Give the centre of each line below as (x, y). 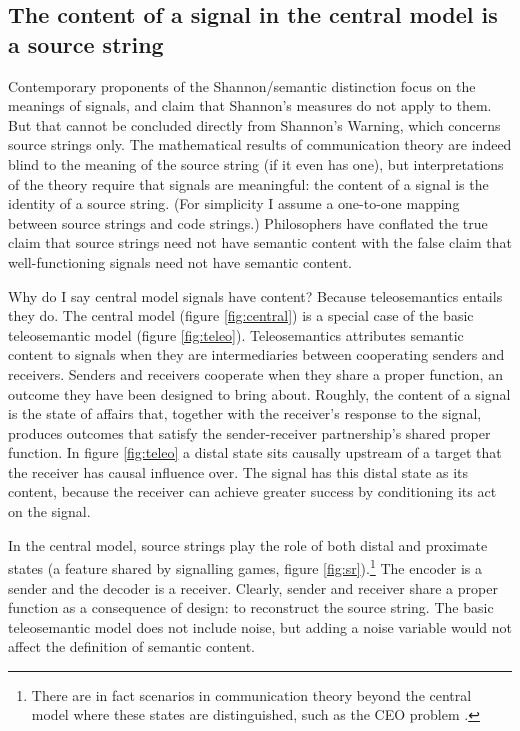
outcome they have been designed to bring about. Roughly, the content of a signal (259, 393)
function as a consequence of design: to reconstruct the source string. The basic (251, 607)
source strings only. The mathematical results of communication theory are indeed (260, 144)
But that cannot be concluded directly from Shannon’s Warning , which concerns (254, 124)
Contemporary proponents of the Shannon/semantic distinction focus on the (242, 85)
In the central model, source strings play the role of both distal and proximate (248, 544)
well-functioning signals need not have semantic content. (180, 261)
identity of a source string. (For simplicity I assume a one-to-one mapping (234, 203)
